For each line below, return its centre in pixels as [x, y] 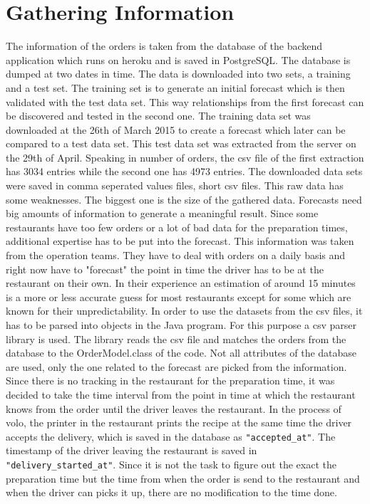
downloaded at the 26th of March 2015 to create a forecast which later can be [176, 129]
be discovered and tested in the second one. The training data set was [158, 116]
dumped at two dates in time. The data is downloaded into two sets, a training [178, 74]
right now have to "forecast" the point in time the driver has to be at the [165, 269]
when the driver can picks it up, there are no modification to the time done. [171, 492]
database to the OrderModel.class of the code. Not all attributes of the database [181, 353]
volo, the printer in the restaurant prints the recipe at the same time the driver [179, 422]
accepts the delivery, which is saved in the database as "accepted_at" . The [171, 436]
